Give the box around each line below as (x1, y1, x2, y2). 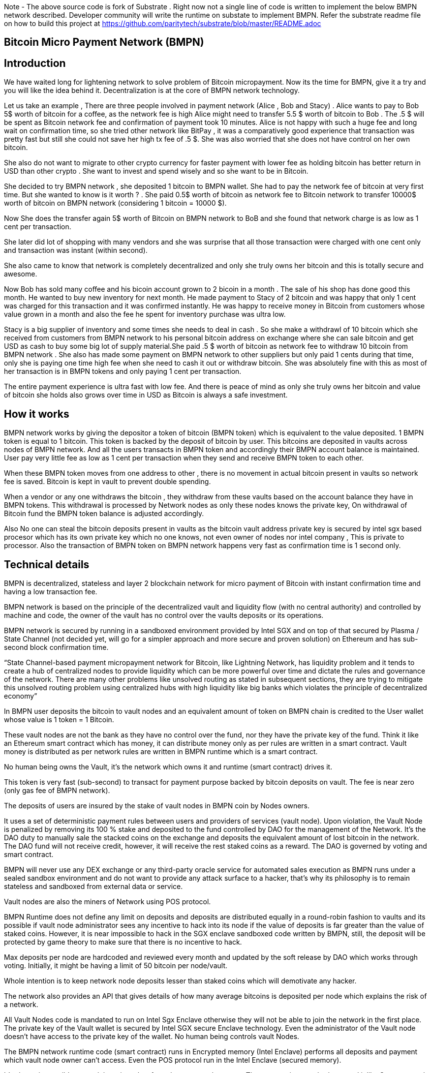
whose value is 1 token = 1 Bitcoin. (4, 715, 114, 724)
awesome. (4, 270, 37, 278)
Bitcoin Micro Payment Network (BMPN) (4, 36, 204, 49)
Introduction (4, 57, 66, 69)
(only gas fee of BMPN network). (4, 786, 110, 795)
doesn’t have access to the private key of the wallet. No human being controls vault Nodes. (4, 1032, 300, 1041)
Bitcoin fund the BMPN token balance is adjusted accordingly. (4, 509, 204, 518)
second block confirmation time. (4, 643, 109, 651)
